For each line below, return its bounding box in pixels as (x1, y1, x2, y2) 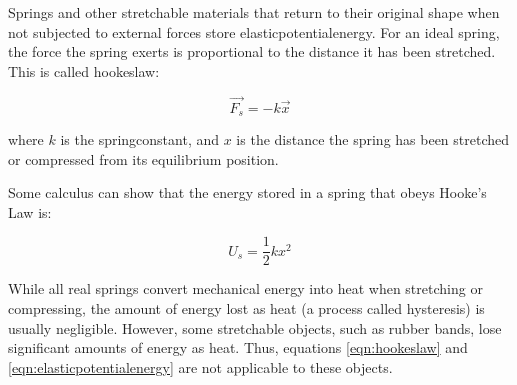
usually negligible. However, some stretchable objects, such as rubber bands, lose (8, 317, 502, 338)
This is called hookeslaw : (8, 60, 160, 81)
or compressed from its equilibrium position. (8, 148, 279, 169)
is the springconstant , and (60, 129, 220, 150)
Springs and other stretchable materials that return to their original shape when (8, 2, 500, 22)
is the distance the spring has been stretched (236, 129, 510, 150)
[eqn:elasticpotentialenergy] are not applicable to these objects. (8, 356, 393, 377)
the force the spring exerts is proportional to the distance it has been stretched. (8, 41, 496, 62)
